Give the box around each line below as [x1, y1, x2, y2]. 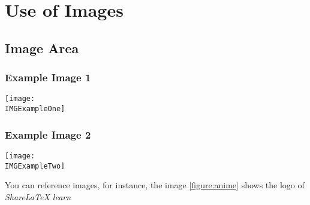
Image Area [5, 38, 79, 57]
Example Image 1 [5, 70, 91, 85]
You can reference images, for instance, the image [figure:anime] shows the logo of [5, 179, 305, 191]
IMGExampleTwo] [5, 161, 65, 170]
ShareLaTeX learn [5, 190, 71, 203]
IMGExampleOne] [5, 105, 65, 114]
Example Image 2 [5, 127, 91, 142]
